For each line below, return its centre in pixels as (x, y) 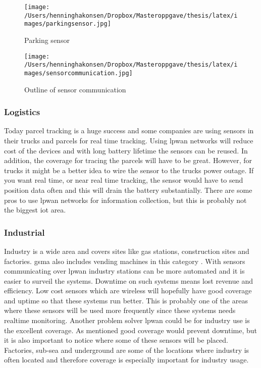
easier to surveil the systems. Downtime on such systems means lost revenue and (128, 280)
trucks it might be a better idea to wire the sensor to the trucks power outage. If (129, 170)
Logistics (22, 112)
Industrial (24, 232)
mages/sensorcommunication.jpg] (79, 73)
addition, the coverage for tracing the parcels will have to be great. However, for (128, 160)
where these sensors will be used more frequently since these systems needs (120, 310)
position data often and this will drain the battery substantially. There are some (128, 190)
